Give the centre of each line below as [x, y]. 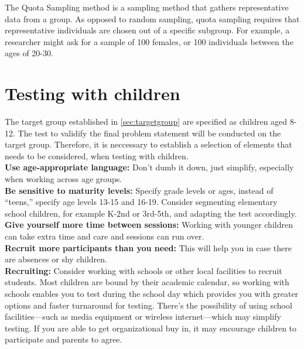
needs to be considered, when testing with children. [97, 155]
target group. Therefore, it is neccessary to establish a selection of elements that [148, 144]
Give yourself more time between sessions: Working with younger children [149, 225]
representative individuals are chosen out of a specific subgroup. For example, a [147, 30]
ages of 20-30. [29, 53]
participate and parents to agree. [64, 339]
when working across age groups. [64, 179]
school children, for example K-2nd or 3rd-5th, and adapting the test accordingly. [151, 213]
